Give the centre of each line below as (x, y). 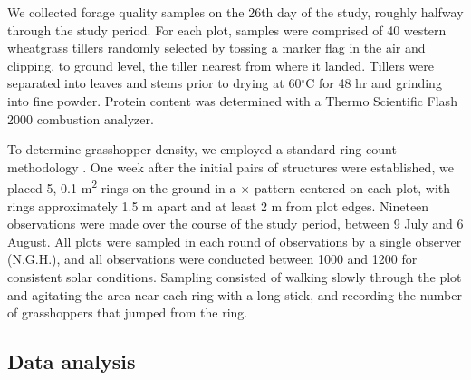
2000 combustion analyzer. (81, 118)
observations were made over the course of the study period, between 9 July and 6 (235, 224)
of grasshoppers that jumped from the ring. (128, 312)
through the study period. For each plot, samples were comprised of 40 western (227, 29)
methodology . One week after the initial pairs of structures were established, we (231, 166)
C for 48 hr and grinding (374, 83)
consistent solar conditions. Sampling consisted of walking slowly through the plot (235, 276)
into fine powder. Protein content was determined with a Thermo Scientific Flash (232, 100)
